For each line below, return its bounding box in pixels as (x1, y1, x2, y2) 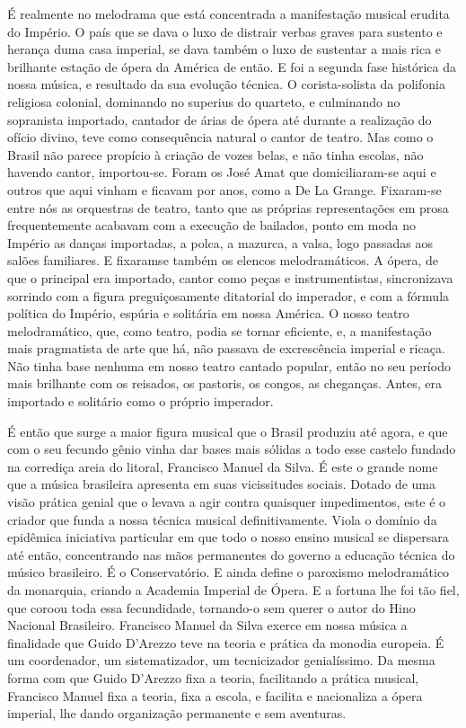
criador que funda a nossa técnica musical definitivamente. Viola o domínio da (7, 510, 437, 528)
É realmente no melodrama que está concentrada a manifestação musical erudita (7, 4, 450, 22)
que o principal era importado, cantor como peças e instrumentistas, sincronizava (7, 268, 453, 287)
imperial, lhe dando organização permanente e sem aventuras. (7, 704, 347, 723)
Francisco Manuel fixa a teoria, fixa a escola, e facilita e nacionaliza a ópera (7, 686, 423, 705)
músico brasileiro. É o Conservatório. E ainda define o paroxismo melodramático (7, 563, 450, 582)
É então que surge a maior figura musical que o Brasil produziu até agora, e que (7, 422, 448, 440)
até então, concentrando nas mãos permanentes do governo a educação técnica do (7, 545, 455, 564)
